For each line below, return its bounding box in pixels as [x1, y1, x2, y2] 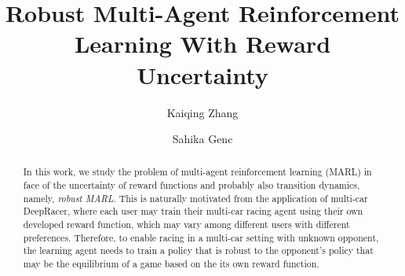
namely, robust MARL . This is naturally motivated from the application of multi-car [23, 191, 368, 204]
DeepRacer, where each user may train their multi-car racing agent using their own [23, 204, 363, 218]
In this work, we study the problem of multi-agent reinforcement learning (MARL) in [23, 165, 372, 178]
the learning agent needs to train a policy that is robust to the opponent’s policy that [23, 244, 374, 257]
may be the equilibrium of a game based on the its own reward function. [23, 257, 319, 270]
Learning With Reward [74, 28, 331, 60]
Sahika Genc [172, 131, 233, 147]
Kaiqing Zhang [166, 104, 239, 120]
